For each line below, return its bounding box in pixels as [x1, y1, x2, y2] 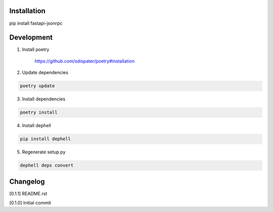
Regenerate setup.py [22, 149, 66, 155]
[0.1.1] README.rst [9, 190, 48, 196]
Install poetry [22, 46, 50, 52]
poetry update [20, 83, 55, 89]
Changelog [9, 177, 45, 186]
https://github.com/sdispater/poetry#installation [34, 58, 135, 64]
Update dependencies [22, 70, 68, 76]
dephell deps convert [20, 163, 74, 169]
